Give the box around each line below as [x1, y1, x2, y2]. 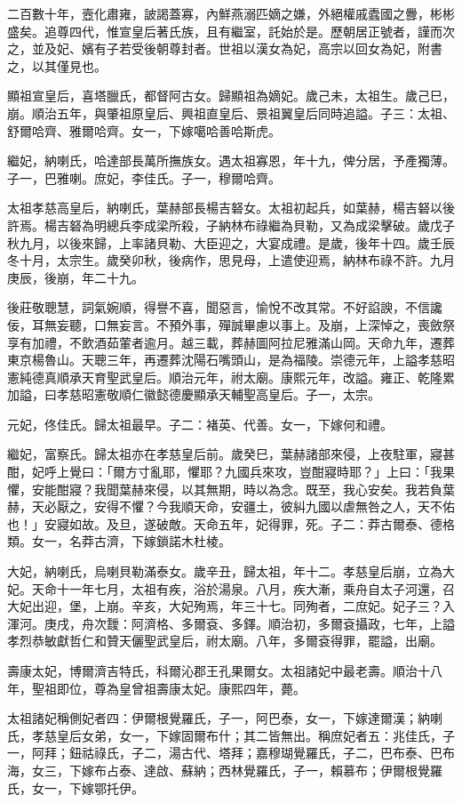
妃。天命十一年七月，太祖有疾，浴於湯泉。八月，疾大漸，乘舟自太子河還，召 [7, 579, 455, 598]
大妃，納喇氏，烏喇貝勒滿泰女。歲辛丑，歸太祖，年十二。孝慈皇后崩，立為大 [7, 562, 455, 581]
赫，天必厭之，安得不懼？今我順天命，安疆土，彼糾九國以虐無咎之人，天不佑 [7, 497, 455, 516]
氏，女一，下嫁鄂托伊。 [7, 778, 144, 797]
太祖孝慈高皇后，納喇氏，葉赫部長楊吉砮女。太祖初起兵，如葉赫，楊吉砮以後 [7, 198, 455, 217]
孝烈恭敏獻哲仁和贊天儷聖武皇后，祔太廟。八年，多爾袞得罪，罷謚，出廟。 [7, 631, 442, 650]
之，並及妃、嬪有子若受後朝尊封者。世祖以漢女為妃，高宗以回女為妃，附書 [7, 39, 442, 58]
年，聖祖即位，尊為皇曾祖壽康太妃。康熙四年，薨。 [7, 679, 306, 697]
